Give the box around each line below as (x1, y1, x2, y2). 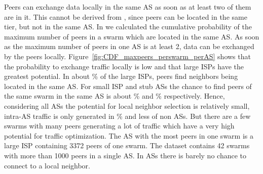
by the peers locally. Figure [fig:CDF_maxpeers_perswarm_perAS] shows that (4, 51, 251, 61)
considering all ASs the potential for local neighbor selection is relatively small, (4, 100, 250, 111)
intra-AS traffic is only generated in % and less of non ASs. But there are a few (4, 110, 251, 121)
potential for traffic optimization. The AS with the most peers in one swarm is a (4, 130, 253, 141)
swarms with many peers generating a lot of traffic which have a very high (4, 120, 235, 131)
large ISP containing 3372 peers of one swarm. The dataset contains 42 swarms (4, 140, 250, 151)
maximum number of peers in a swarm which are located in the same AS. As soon (4, 31, 259, 41)
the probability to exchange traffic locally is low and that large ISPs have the (4, 61, 244, 71)
